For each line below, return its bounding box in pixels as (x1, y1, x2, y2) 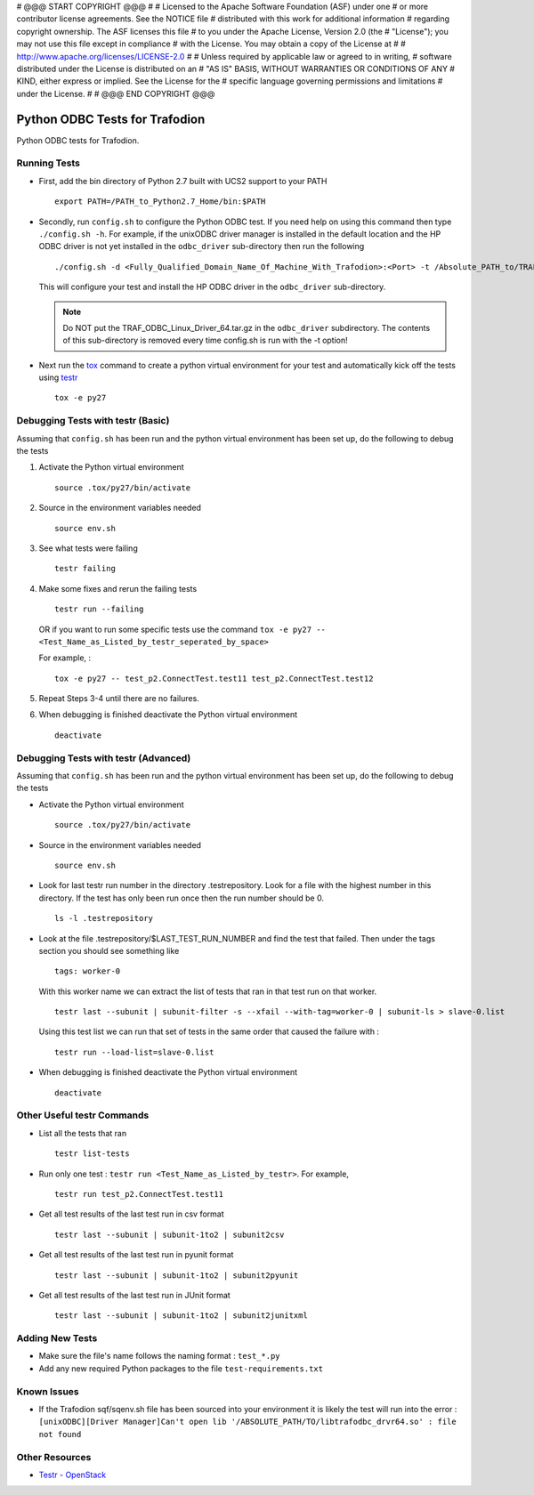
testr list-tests (54, 1149, 130, 1159)
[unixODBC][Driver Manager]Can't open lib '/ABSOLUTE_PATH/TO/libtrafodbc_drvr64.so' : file (38, 1417, 457, 1427)
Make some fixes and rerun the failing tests (38, 583, 198, 594)
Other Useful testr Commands (16, 1109, 150, 1121)
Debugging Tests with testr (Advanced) (16, 752, 191, 764)
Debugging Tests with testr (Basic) (16, 415, 170, 427)
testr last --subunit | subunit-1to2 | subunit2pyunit (54, 1270, 299, 1281)
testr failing (54, 563, 116, 574)
